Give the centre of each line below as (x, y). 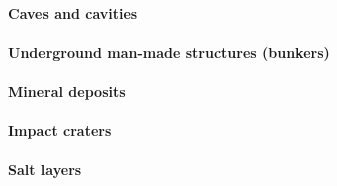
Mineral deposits (67, 90)
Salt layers (45, 169)
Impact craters (60, 130)
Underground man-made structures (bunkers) (169, 51)
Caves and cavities (73, 12)
